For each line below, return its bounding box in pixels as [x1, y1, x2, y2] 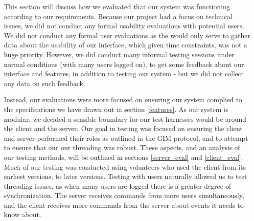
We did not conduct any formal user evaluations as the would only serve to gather [4, 30, 250, 40]
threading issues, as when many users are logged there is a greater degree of [4, 180, 231, 191]
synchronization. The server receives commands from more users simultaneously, [4, 190, 244, 200]
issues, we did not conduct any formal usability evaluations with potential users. [4, 21, 245, 31]
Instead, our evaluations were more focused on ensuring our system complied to [4, 94, 242, 105]
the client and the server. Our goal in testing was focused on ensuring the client [4, 123, 243, 133]
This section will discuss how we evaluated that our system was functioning [4, 1, 230, 11]
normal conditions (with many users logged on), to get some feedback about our [4, 59, 244, 69]
